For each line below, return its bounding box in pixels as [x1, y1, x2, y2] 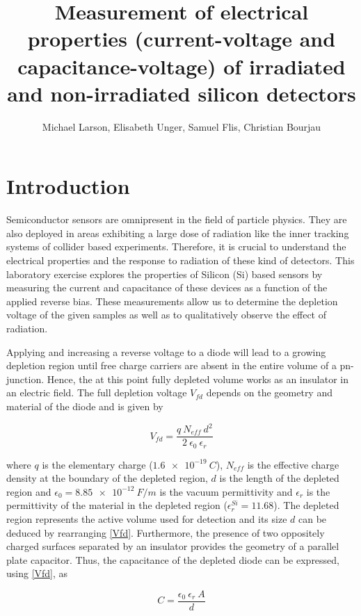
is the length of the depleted [219, 471, 339, 485]
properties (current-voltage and [27, 24, 336, 53]
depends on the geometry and [206, 385, 332, 400]
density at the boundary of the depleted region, [6, 471, 208, 485]
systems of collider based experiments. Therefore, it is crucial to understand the [6, 239, 346, 254]
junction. [6, 371, 45, 386]
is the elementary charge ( [42, 457, 153, 471]
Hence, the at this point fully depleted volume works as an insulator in [47, 371, 348, 386]
